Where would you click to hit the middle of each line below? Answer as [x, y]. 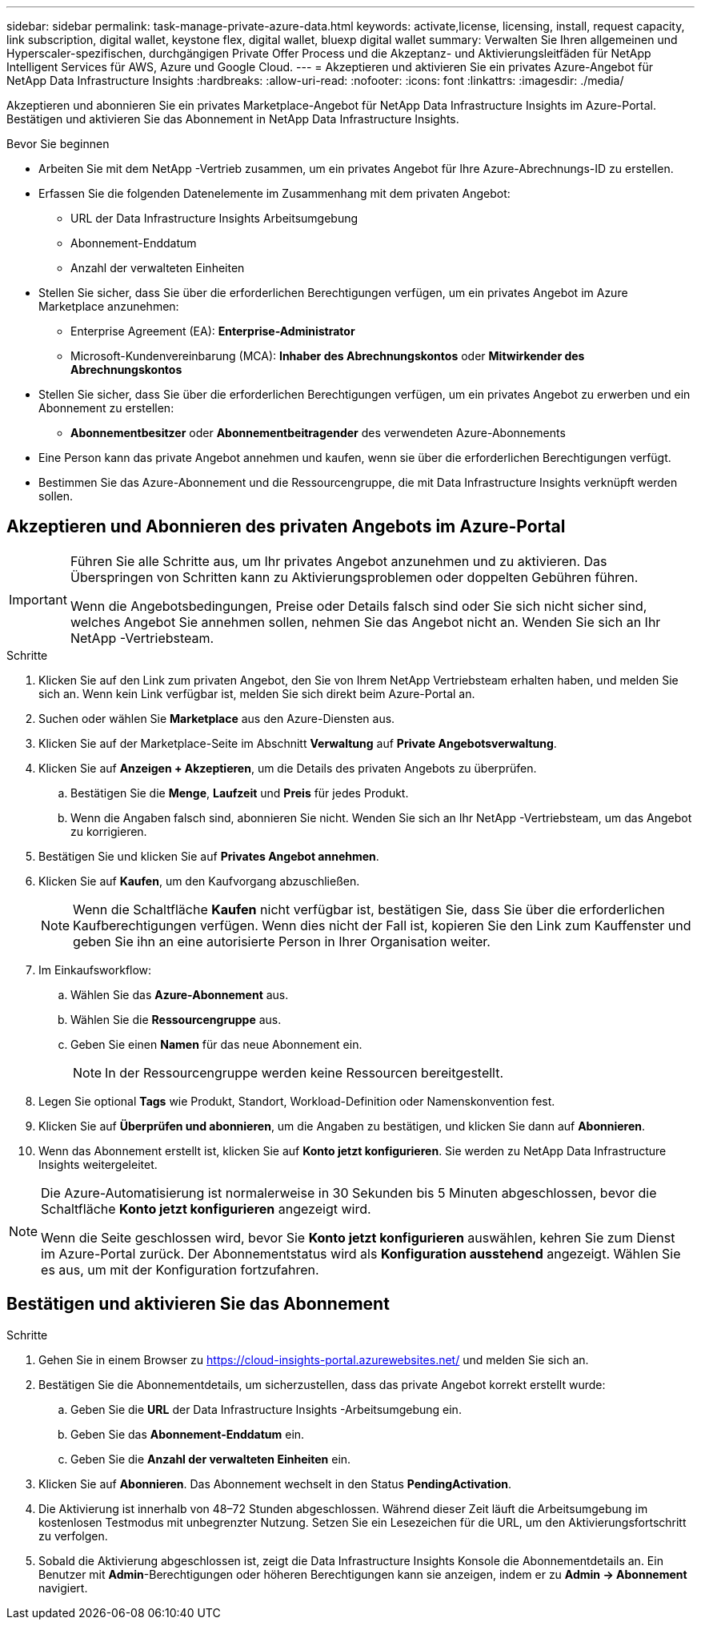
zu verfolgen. [73, 1536]
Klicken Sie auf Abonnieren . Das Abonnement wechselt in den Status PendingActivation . [275, 1483]
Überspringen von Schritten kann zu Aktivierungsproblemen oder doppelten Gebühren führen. [354, 577]
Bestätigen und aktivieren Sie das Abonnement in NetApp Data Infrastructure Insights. [233, 119]
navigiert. [63, 1588]
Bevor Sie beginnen [58, 144]
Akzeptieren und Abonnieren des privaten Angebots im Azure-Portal [286, 527]
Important [38, 599]
